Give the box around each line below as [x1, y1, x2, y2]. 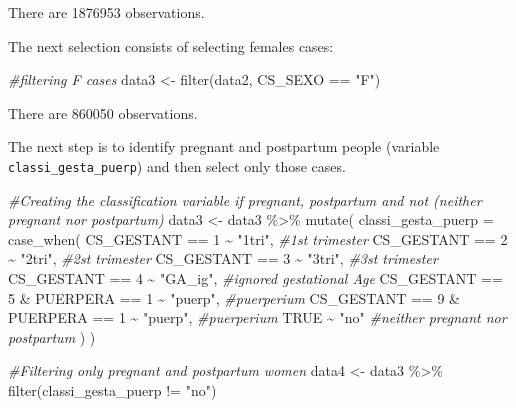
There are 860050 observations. [8, 102, 198, 123]
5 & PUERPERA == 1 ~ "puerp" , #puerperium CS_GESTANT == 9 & [8, 287, 461, 308]
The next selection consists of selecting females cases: [8, 35, 334, 56]
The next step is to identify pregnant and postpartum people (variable [8, 136, 440, 157]
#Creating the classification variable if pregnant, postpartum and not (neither [8, 189, 482, 210]
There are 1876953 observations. [8, 2, 205, 22]
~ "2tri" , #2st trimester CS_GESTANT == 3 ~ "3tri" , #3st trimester [8, 248, 438, 269]
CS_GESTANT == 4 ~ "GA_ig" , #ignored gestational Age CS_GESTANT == [8, 268, 503, 288]
